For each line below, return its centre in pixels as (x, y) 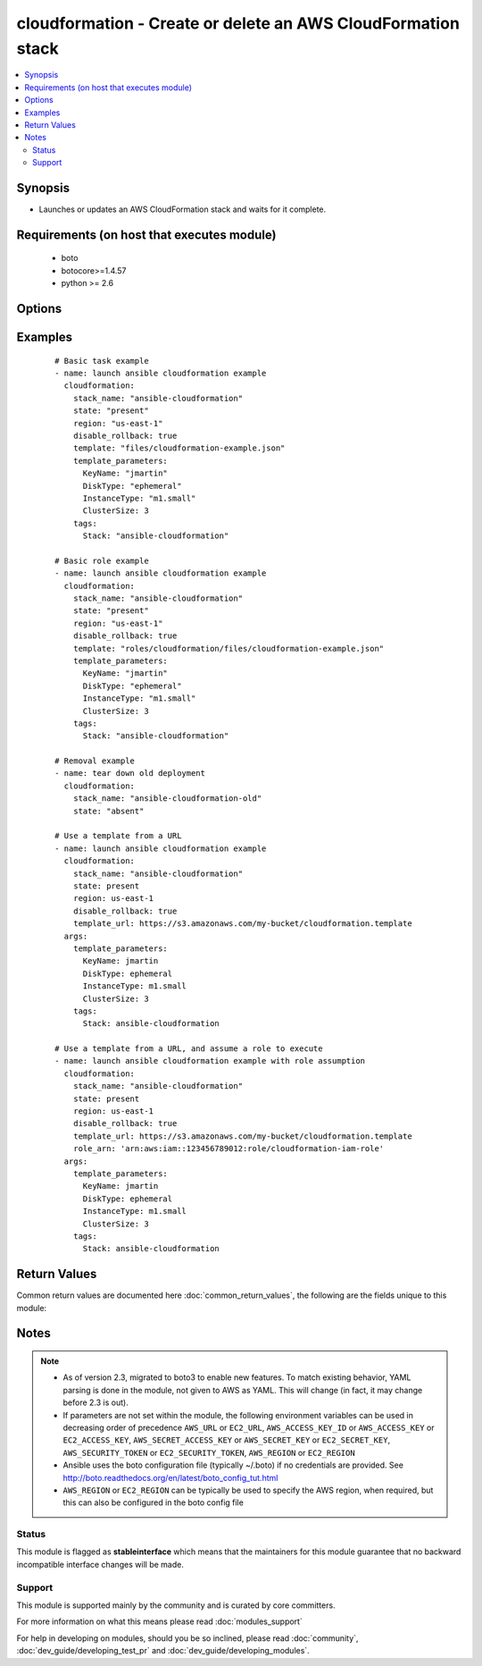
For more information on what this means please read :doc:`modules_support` (159, 1621)
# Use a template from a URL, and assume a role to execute (189, 1049)
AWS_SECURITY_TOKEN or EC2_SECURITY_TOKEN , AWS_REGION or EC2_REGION (209, 1452)
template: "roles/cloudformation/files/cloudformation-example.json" (229, 648)
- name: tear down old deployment (130, 774)
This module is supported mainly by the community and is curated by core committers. (176, 1605)
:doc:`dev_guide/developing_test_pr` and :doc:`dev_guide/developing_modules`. (163, 1651)
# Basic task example (102, 361)
